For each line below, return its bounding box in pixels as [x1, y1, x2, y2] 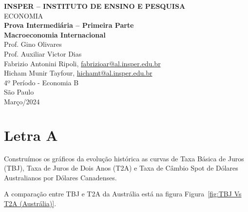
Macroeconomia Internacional [4, 29, 106, 39]
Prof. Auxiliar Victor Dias [4, 48, 82, 58]
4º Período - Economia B [4, 77, 79, 87]
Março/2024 [4, 96, 40, 106]
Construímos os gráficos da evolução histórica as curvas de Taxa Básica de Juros [4, 153, 244, 163]
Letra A [4, 125, 58, 145]
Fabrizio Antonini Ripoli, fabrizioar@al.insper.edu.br [4, 58, 161, 68]
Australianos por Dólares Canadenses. [4, 172, 117, 182]
